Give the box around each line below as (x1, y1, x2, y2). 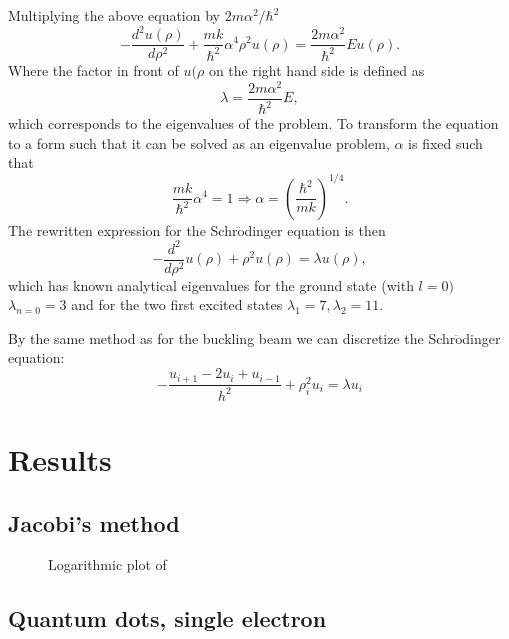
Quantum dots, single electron (8, 603, 327, 634)
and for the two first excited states (71, 294, 283, 315)
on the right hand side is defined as (208, 60, 425, 81)
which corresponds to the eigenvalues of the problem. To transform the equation (8, 113, 499, 134)
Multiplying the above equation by (8, 5, 220, 25)
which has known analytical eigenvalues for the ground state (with (8, 274, 414, 295)
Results (8, 439, 112, 480)
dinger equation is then (244, 219, 386, 240)
